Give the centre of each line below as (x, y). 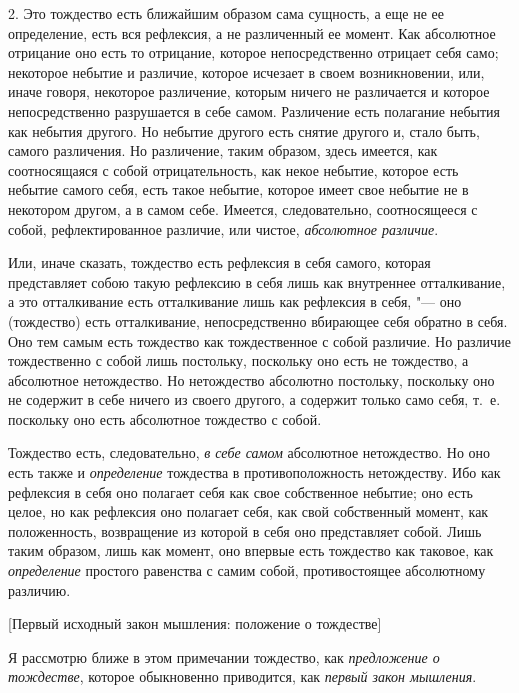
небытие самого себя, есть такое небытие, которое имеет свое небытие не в (238, 189)
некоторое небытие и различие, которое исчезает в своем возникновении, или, (246, 71)
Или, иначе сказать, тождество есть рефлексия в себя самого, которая (219, 262)
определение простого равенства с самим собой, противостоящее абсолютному (247, 570)
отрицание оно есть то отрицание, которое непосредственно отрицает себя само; (253, 52)
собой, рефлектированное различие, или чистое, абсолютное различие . (223, 228)
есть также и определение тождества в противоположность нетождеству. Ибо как (254, 472)
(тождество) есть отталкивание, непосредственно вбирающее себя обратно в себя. (258, 320)
